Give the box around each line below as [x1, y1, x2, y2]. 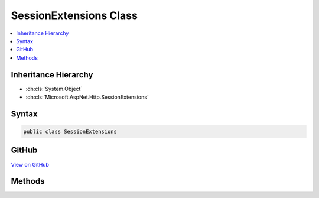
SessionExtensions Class [11, 9, 138, 22]
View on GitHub [11, 161, 50, 168]
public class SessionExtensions [23, 128, 118, 135]
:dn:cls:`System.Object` [25, 85, 83, 92]
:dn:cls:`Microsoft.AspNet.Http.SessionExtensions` [25, 93, 149, 100]
